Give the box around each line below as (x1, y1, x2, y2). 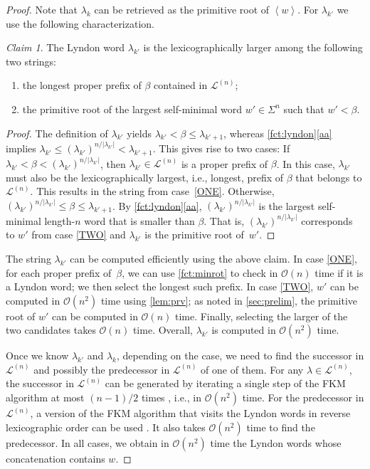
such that (283, 101, 324, 116)
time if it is (314, 265, 364, 280)
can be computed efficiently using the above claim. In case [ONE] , (70, 251, 357, 265)
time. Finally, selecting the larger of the (174, 308, 348, 323)
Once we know (6, 348, 69, 363)
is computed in (211, 322, 276, 337)
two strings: (6, 53, 56, 68)
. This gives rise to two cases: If (152, 140, 290, 155)
